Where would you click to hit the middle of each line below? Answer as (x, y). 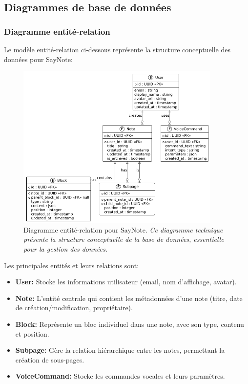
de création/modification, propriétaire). (74, 308)
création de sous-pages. (50, 359)
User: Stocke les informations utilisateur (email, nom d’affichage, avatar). (126, 282)
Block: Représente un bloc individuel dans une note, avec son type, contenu (130, 324)
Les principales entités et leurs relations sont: (72, 265)
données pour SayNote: (38, 59)
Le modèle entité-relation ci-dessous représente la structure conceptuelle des (117, 49)
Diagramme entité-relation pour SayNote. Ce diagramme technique (123, 229)
